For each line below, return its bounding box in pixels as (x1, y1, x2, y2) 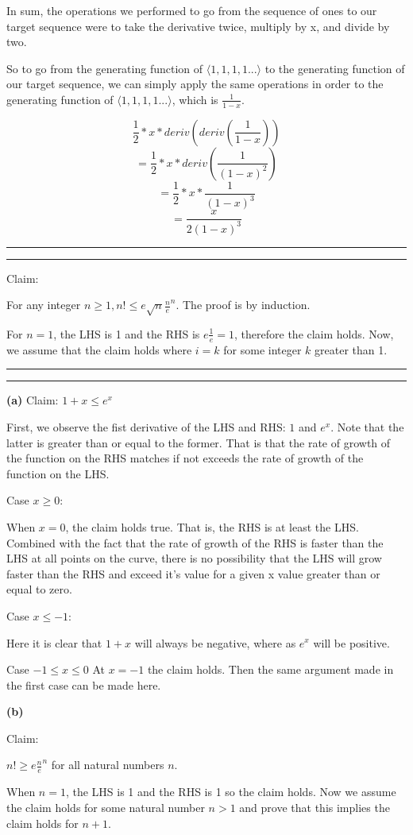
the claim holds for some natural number (6, 798, 205, 815)
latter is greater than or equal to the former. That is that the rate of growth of (6, 434, 391, 450)
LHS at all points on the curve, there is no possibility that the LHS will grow (6, 550, 382, 566)
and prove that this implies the (239, 798, 390, 815)
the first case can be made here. (6, 676, 161, 693)
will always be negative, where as (134, 634, 296, 651)
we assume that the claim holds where (6, 341, 192, 358)
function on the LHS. (6, 465, 110, 481)
